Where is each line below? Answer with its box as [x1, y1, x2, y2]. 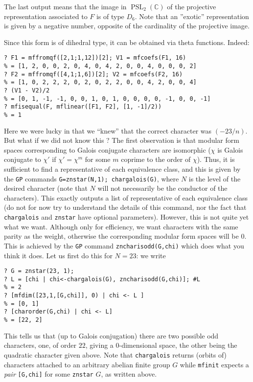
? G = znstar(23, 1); [4, 268, 74, 275]
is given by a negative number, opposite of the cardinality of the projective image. [4, 21, 250, 31]
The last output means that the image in [4, 1, 127, 11]
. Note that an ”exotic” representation [135, 11, 249, 21]
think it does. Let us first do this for [4, 250, 113, 260]
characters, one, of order [4, 340, 77, 350]
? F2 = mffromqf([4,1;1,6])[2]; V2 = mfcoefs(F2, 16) [4, 70, 183, 78]
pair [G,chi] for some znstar [4, 369, 93, 379]
